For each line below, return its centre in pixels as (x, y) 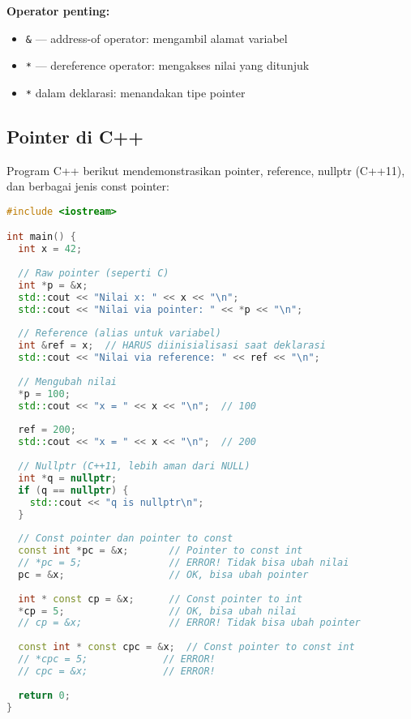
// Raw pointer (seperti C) (94, 274)
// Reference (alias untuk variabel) (120, 334)
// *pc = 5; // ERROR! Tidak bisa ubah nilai (184, 563)
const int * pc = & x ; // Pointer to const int (161, 551)
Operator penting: (58, 11)
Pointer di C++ (75, 136)
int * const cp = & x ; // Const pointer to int (161, 599)
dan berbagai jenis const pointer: (88, 186)
